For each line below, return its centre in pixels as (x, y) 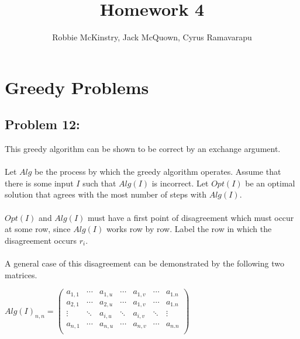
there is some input (39, 183)
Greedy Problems (77, 87)
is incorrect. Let (180, 183)
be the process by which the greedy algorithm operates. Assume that (158, 172)
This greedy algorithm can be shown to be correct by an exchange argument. (143, 149)
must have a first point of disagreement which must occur (191, 217)
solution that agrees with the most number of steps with (106, 194)
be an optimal (270, 183)
